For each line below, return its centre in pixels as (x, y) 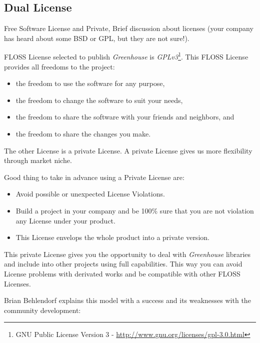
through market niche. (38, 160)
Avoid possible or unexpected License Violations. (90, 194)
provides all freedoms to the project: (59, 66)
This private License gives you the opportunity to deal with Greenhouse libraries (127, 254)
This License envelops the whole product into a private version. (112, 237)
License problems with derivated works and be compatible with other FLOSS (122, 273)
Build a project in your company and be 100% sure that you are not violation (135, 210)
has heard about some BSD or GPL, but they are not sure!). (97, 38)
